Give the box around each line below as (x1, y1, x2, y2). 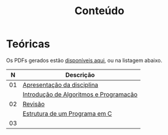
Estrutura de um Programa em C (22, 109, 112, 117)
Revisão (22, 100, 45, 108)
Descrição (65, 71, 95, 79)
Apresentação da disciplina (22, 81, 99, 89)
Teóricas (6, 37, 50, 51)
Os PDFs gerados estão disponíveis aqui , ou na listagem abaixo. (6, 57, 163, 64)
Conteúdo (74, 4, 125, 18)
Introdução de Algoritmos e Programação (22, 90, 138, 98)
